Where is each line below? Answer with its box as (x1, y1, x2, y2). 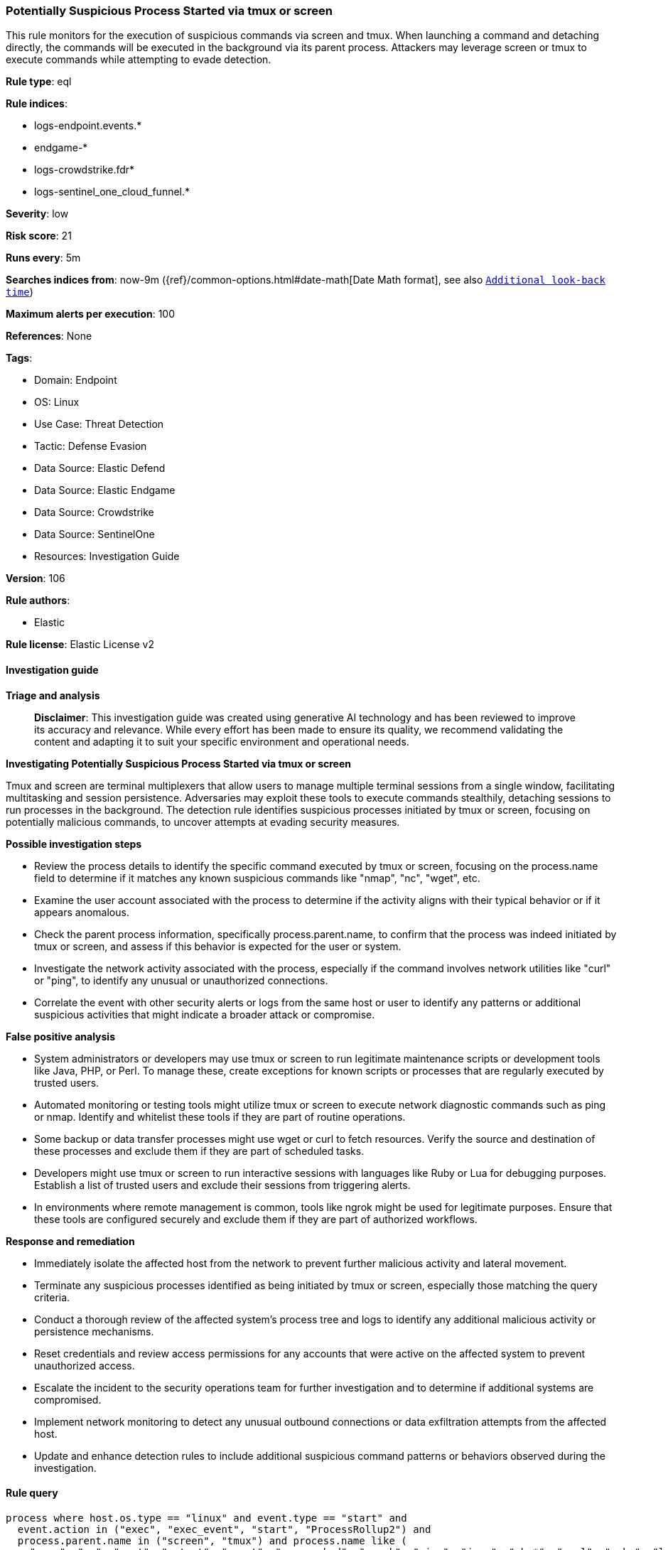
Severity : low (6, 208, 69, 220)
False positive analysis (6, 1030, 115, 1043)
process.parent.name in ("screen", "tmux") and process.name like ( (17, 1534, 407, 1546)
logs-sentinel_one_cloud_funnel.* (34, 185, 190, 198)
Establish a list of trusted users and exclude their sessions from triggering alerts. (34, 1178, 411, 1191)
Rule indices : (6, 97, 68, 110)
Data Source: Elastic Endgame (34, 484, 176, 497)
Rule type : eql (6, 75, 72, 88)
